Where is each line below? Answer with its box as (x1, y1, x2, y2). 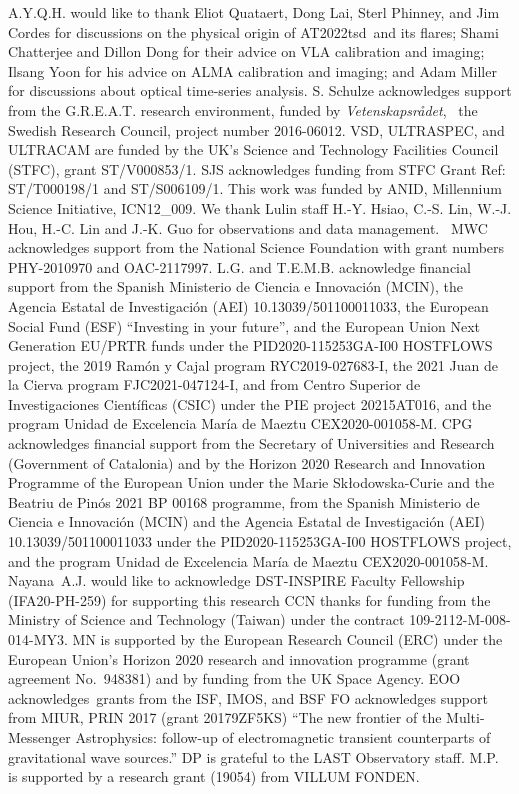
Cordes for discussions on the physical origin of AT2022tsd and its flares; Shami (8, 21, 499, 42)
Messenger (8, 726, 71, 747)
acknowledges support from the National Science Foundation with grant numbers (8, 237, 505, 258)
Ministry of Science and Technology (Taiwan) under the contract (8, 609, 405, 630)
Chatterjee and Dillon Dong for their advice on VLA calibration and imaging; (8, 41, 485, 62)
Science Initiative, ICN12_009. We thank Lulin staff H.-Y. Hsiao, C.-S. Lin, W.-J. (8, 197, 512, 218)
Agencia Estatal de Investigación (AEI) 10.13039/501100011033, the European (8, 295, 489, 316)
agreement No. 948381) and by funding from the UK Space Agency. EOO (8, 668, 461, 689)
